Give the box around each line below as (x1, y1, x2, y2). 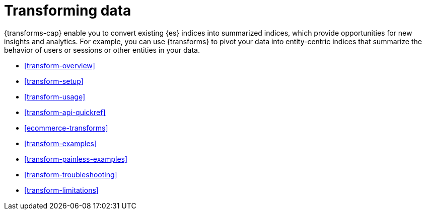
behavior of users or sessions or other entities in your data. (4, 45, 200, 54)
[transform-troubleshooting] (24, 170, 117, 179)
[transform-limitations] (24, 185, 99, 194)
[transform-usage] (24, 92, 86, 101)
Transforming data (4, 2, 131, 19)
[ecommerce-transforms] (24, 123, 108, 132)
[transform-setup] (24, 76, 84, 85)
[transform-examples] (24, 139, 97, 148)
